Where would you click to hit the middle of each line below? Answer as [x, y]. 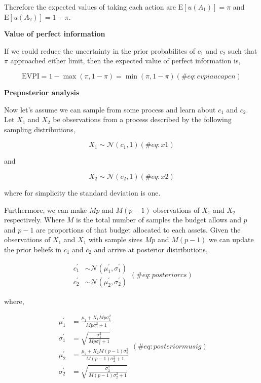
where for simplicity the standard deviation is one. [82, 192]
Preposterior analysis [42, 92]
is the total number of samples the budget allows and [159, 220]
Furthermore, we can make [46, 209]
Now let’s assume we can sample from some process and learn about [110, 109]
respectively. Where [34, 220]
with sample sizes [115, 239]
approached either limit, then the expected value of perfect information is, [125, 61]
